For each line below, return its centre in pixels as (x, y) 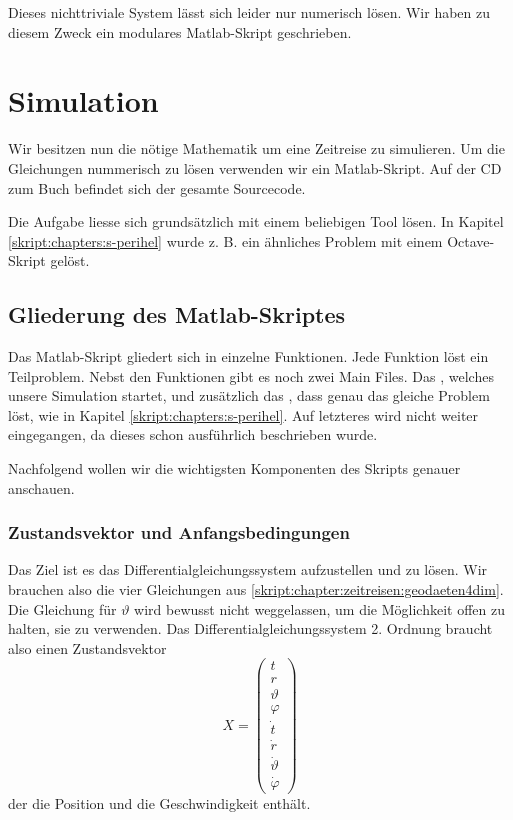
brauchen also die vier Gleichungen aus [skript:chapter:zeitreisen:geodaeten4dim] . (256, 589)
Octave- (471, 240)
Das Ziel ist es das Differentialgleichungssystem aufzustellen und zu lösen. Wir (248, 569)
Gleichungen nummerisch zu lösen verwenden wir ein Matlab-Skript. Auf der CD (255, 167)
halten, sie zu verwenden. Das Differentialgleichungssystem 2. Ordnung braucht (250, 628)
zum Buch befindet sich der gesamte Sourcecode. (157, 187)
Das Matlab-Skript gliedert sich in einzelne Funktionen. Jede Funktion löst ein (248, 356)
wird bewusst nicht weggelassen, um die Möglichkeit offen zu (319, 608)
